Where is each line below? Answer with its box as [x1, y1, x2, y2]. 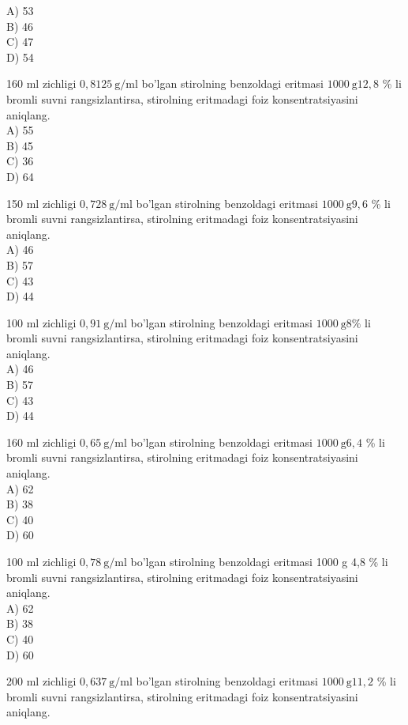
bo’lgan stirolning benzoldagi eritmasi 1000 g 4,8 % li [130, 553, 388, 569]
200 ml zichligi [6, 673, 77, 689]
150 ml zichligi [6, 194, 77, 211]
